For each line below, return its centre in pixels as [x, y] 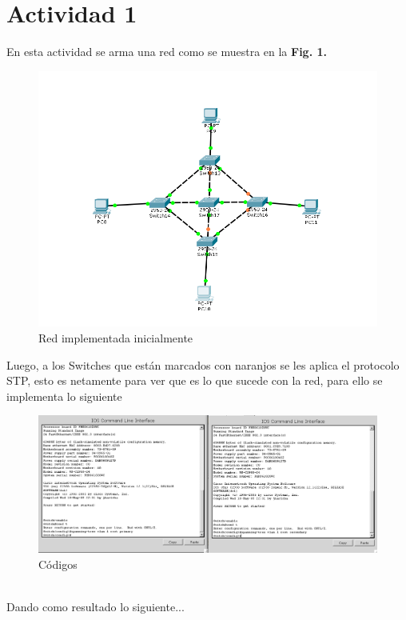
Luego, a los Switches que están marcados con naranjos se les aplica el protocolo [203, 364]
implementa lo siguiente [64, 396]
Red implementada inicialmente [116, 338]
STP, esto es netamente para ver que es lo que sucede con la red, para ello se [195, 380]
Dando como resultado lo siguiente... [96, 606]
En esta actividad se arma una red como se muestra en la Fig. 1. [167, 52]
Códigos [58, 564]
